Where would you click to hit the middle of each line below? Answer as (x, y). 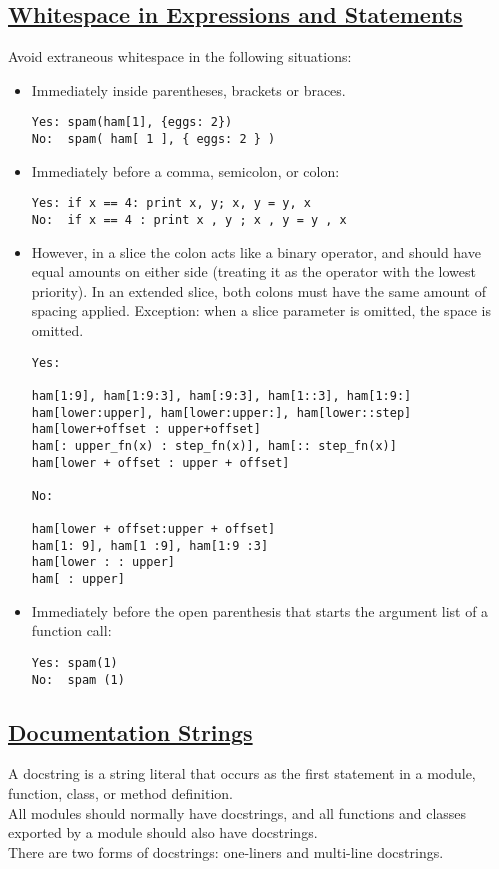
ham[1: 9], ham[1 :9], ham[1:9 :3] (150, 545)
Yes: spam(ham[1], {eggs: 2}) (132, 122)
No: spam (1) (78, 679)
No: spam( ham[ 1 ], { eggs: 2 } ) (153, 139)
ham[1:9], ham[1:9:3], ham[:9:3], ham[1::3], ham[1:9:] (221, 395)
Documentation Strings (130, 731)
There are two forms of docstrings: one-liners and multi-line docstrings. (226, 851)
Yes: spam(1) (74, 662)
